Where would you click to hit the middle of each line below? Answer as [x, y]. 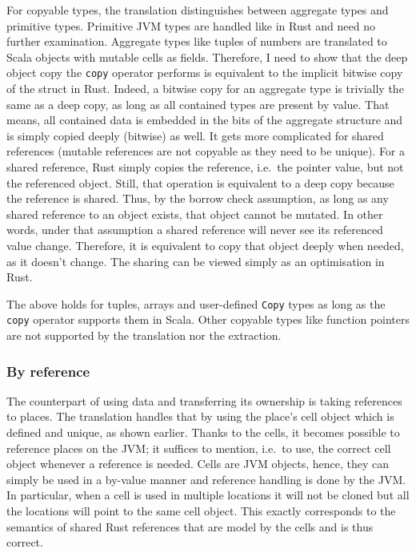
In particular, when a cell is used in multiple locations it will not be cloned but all [208, 495]
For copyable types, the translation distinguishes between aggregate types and [198, 10]
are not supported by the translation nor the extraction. [144, 335]
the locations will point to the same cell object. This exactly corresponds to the [201, 511]
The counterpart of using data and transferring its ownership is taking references [204, 400]
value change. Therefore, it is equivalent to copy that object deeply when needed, [205, 245]
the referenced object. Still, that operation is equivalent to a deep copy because [200, 182]
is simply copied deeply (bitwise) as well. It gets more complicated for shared [195, 135]
